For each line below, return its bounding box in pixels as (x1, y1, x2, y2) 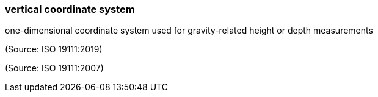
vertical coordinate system (5, 3, 135, 15)
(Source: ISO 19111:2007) (5, 63, 104, 74)
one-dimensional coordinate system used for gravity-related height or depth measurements (5, 25, 373, 36)
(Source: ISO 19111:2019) (5, 44, 103, 55)
